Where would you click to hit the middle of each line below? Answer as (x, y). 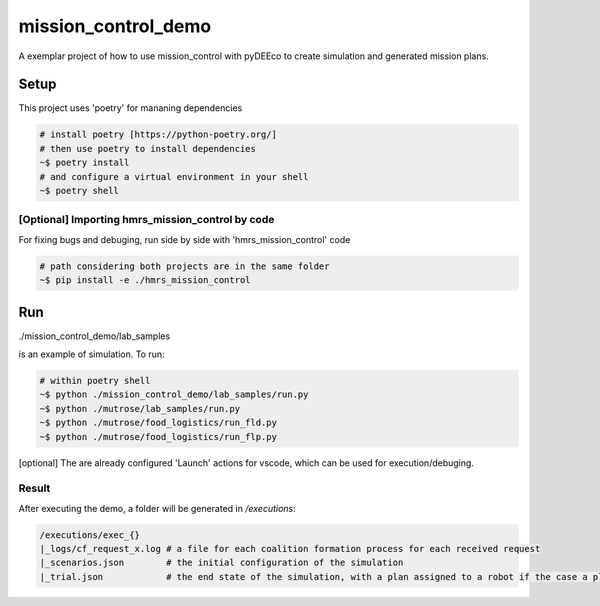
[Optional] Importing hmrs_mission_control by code (146, 220)
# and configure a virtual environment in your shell (174, 176)
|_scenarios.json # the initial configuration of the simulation (221, 563)
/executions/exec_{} (89, 534)
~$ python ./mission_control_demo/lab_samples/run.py (174, 394)
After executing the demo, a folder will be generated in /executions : (157, 508)
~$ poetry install (84, 163)
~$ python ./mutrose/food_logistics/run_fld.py (158, 423)
